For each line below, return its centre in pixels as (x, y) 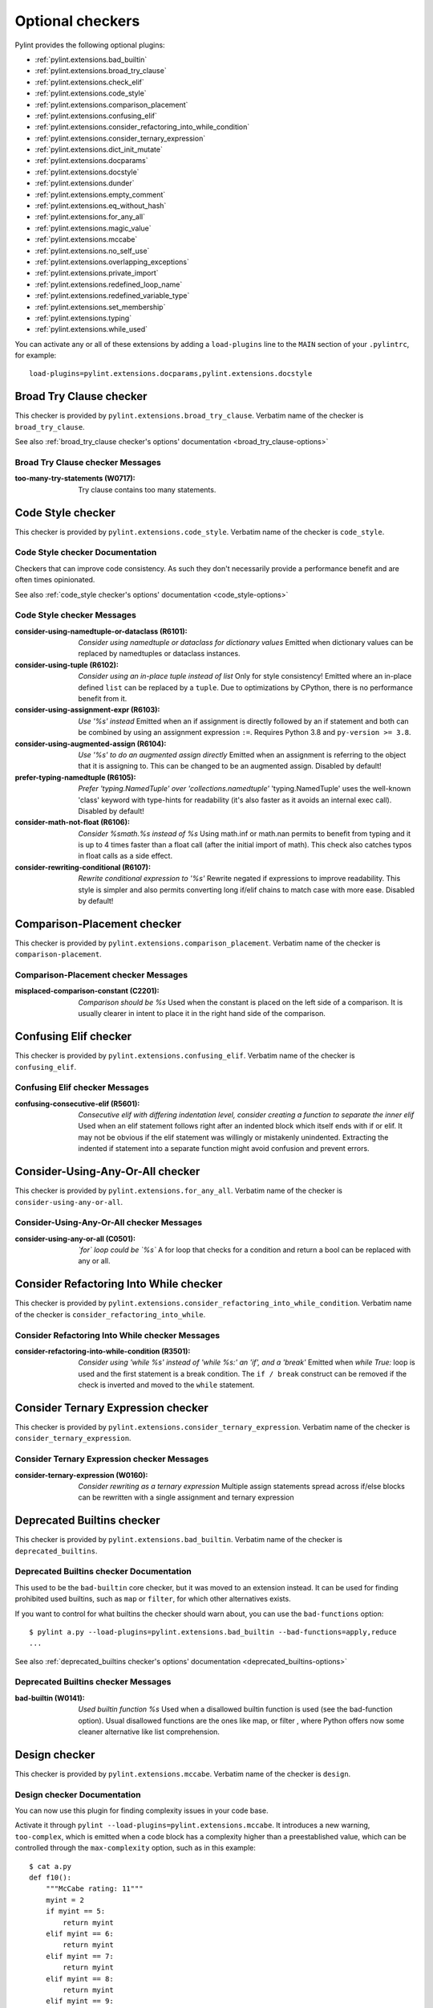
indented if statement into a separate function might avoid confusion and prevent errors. (224, 1149)
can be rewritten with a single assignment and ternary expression (186, 1497)
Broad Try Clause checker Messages (88, 462)
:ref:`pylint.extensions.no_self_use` (92, 251)
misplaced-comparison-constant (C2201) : (87, 991)
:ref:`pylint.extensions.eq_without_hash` (101, 206)
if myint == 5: (75, 1911)
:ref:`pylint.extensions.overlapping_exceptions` (112, 262)
